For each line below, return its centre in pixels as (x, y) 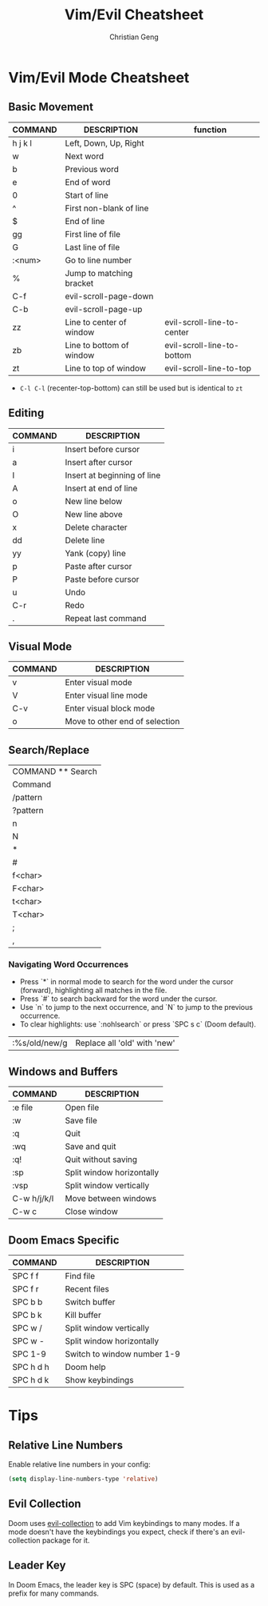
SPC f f (26, 1276)
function (210, 130)
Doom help (85, 1368)
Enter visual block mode (110, 708)
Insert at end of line (101, 488)
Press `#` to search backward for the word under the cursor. (118, 999)
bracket (79, 283)
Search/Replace (49, 750)
